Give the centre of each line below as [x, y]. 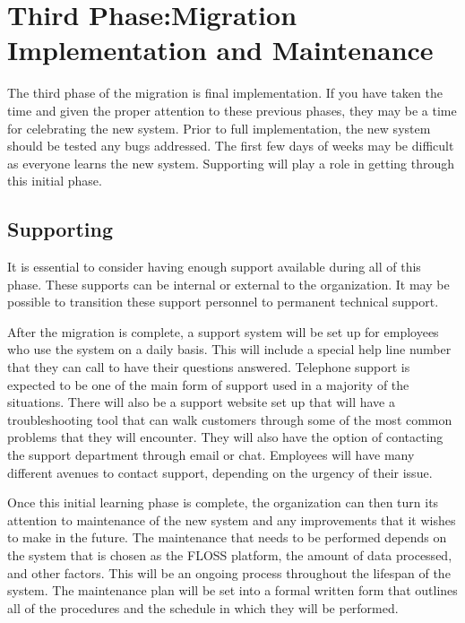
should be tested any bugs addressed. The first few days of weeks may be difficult [231, 146]
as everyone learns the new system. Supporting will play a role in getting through [231, 163]
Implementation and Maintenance [220, 50]
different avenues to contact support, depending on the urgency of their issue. [220, 472]
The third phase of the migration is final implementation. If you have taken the [225, 93]
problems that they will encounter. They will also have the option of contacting [225, 437]
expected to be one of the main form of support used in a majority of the [208, 384]
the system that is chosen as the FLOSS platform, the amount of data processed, [230, 554]
